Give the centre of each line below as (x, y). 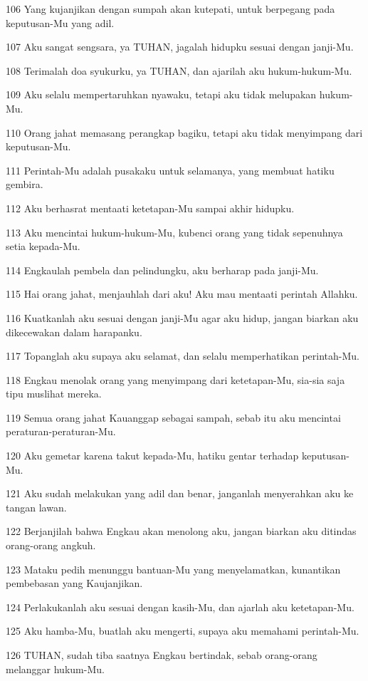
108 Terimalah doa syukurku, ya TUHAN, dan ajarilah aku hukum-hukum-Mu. (179, 70)
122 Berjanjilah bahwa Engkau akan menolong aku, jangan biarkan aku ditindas (181, 531)
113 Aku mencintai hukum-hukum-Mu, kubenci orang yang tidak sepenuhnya (174, 232)
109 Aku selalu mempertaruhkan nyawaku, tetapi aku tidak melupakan (161, 94)
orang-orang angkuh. (51, 545)
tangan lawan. (36, 507)
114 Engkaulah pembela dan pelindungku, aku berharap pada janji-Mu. (162, 270)
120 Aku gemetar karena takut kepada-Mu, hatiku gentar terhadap (152, 456)
